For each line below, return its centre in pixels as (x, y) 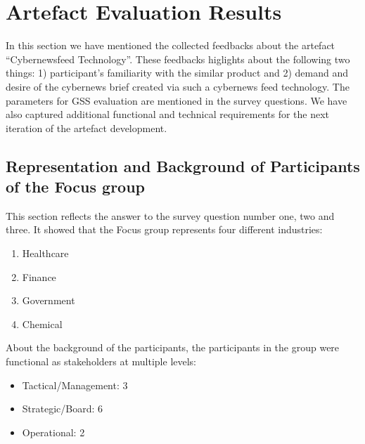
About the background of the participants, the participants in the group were (173, 347)
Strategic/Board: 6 (63, 409)
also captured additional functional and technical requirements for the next (168, 114)
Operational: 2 (53, 432)
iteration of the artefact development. (87, 128)
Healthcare (45, 253)
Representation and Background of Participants (183, 165)
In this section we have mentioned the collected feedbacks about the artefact (171, 45)
